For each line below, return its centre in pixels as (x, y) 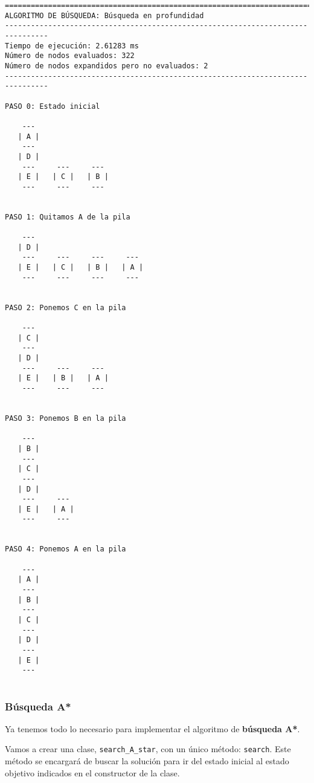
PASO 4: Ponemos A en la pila (66, 549)
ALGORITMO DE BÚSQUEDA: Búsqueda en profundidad (104, 15)
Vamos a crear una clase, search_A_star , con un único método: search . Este (148, 749)
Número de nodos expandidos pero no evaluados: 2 (107, 66)
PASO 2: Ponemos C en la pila (66, 307)
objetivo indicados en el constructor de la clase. (92, 772)
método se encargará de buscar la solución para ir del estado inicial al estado (147, 761)
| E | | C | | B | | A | (81, 268)
